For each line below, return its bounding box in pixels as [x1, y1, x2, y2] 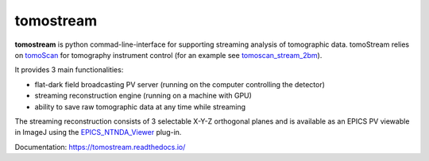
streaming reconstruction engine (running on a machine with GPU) [34, 91, 252, 101]
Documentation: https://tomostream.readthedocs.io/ [14, 142, 186, 151]
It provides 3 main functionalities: [14, 65, 124, 75]
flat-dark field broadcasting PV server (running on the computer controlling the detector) [34, 79, 326, 89]
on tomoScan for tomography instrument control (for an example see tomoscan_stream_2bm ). [14, 50, 323, 59]
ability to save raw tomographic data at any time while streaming [34, 102, 246, 111]
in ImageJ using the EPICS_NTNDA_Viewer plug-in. [14, 128, 182, 137]
